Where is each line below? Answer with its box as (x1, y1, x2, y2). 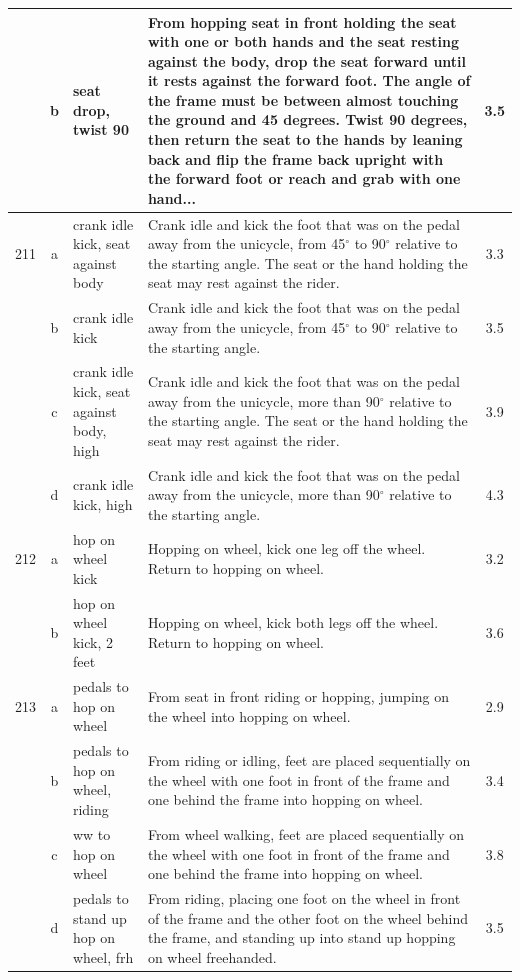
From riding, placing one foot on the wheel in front (147, 887, 461, 908)
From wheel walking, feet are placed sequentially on (147, 823, 465, 844)
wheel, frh (72, 946, 134, 967)
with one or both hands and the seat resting (147, 31, 460, 52)
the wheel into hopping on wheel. (147, 705, 351, 726)
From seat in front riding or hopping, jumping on (147, 686, 450, 707)
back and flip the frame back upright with (147, 148, 444, 169)
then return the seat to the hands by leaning (147, 129, 463, 150)
